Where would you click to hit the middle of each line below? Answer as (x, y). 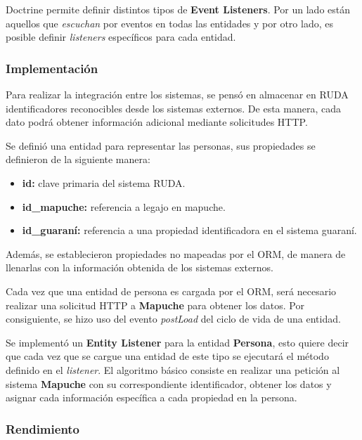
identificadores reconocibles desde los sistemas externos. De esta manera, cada (173, 108)
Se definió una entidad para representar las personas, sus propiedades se (161, 145)
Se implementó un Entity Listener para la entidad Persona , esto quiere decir (177, 342)
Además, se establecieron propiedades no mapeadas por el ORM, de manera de (176, 253)
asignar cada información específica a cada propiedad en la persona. (151, 397)
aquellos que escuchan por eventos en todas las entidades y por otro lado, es (169, 23)
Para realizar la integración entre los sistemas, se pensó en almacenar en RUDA (177, 94)
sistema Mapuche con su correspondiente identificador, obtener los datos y (169, 383)
